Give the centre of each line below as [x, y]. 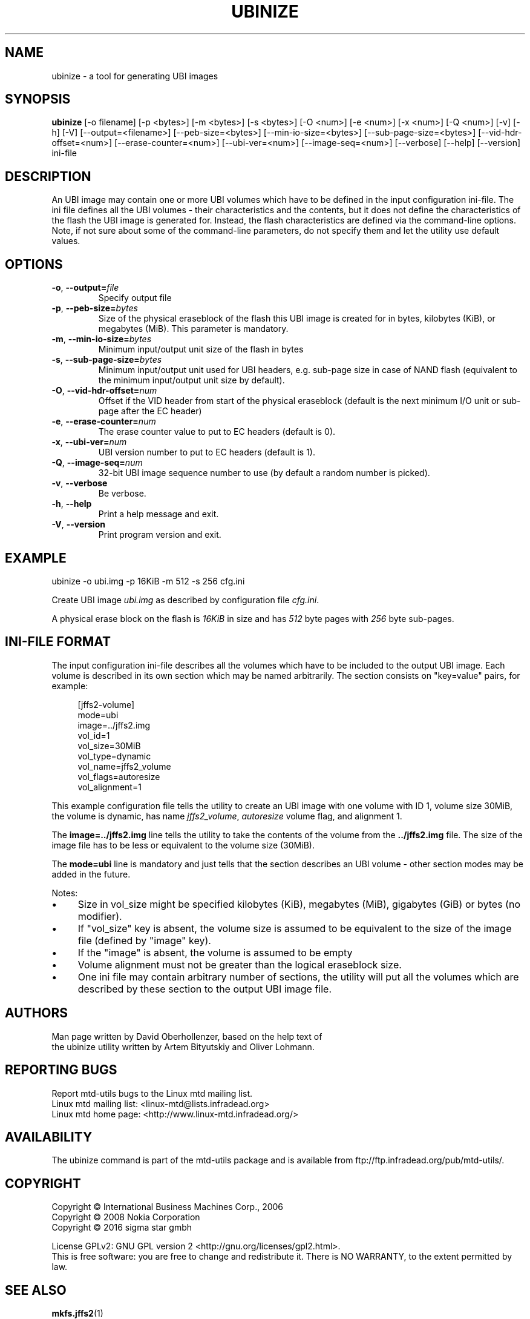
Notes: [65, 893]
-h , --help [72, 504]
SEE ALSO [36, 1290]
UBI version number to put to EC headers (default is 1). [207, 452]
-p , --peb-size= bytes [95, 308]
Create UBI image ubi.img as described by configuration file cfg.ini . [185, 600]
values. [66, 241]
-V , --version [78, 524]
